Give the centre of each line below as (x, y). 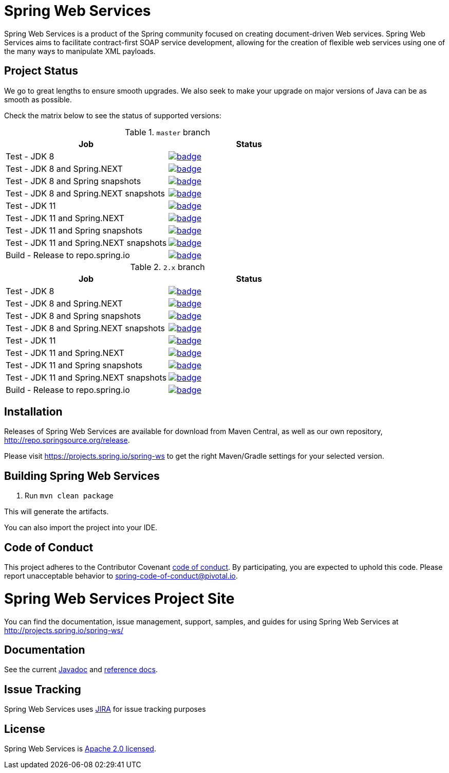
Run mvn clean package (69, 496)
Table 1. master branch (167, 132)
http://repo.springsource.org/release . (67, 440)
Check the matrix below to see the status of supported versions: (113, 115)
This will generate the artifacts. (57, 512)
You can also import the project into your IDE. (81, 528)
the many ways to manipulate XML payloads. (80, 51)
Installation (33, 412)
